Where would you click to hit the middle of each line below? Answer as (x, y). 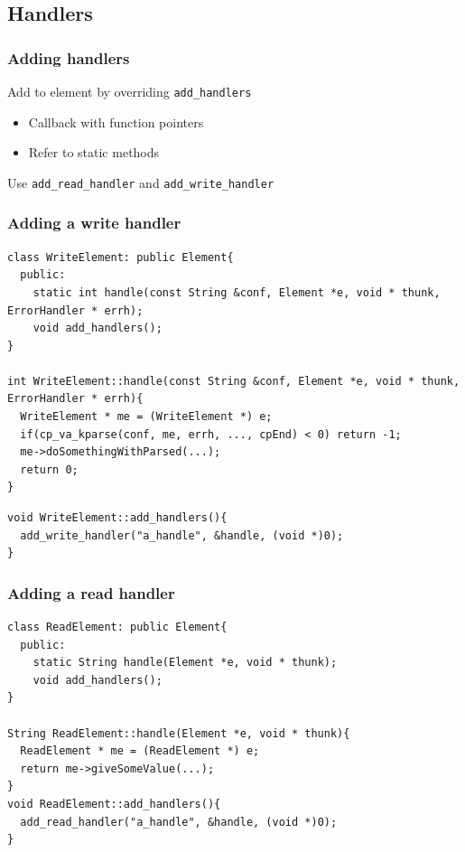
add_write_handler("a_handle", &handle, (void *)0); (182, 535)
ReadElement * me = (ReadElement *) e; (140, 751)
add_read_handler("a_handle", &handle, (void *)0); (179, 822)
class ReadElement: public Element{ (117, 627)
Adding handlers (69, 57)
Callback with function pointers (116, 122)
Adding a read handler (91, 592)
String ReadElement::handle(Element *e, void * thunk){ (179, 733)
